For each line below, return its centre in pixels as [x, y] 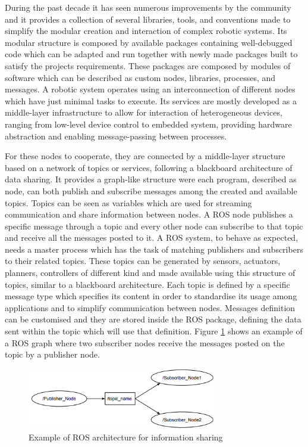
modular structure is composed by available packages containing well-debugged [149, 42]
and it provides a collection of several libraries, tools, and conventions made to [148, 19]
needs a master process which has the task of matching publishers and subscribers [154, 249]
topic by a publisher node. [52, 354]
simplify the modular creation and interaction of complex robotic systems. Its [146, 31]
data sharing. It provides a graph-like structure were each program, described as [151, 179]
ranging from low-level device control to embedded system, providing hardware [148, 124]
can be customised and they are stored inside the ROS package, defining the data [153, 319]
